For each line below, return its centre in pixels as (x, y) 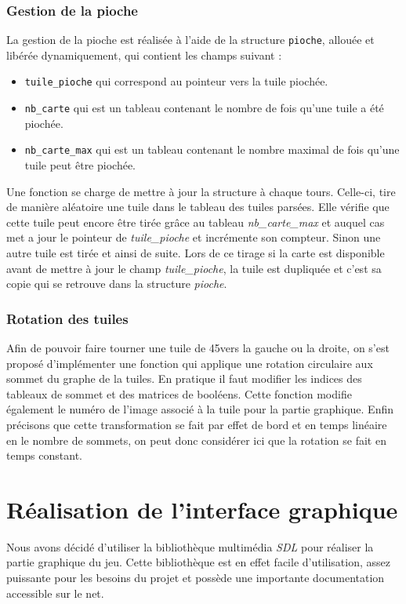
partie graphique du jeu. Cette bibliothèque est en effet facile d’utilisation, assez (198, 562)
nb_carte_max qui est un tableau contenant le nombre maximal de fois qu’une (212, 149)
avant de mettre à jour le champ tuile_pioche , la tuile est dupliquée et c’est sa (194, 268)
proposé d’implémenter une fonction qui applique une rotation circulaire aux (190, 363)
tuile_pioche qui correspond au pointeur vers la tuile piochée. (176, 81)
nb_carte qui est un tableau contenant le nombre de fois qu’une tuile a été (204, 108)
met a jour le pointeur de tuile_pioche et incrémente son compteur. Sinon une (194, 237)
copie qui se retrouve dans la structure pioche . (117, 284)
